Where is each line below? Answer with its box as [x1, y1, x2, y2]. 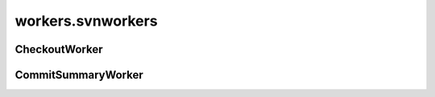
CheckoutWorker [14, 42, 104, 56]
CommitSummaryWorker [14, 68, 144, 82]
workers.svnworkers [14, 12, 158, 30]
